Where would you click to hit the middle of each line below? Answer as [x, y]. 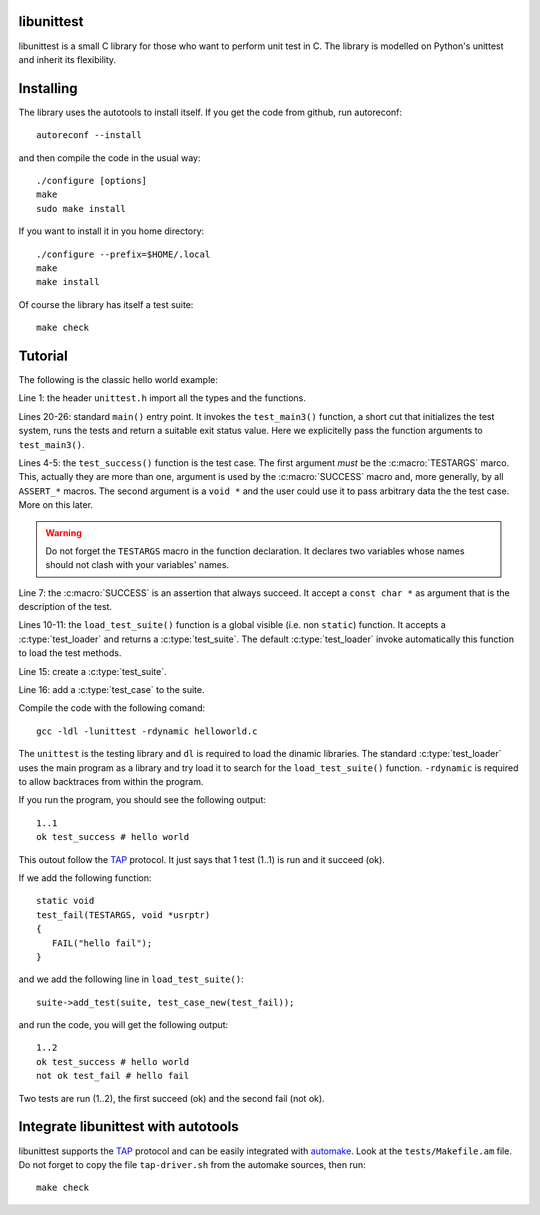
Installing [48, 88]
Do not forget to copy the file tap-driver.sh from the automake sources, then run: [192, 1164]
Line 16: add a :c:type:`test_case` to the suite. [111, 690]
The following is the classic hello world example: [118, 380]
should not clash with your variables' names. [137, 565]
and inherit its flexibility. [67, 59]
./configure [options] [92, 180]
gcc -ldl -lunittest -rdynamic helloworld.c [147, 731]
